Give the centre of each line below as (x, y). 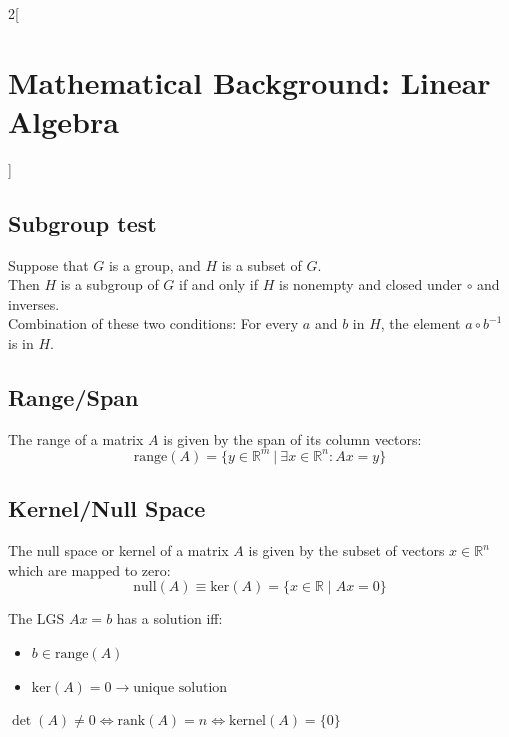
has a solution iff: (169, 618)
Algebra (63, 120)
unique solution (180, 687)
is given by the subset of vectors (346, 550)
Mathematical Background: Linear (249, 81)
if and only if (219, 284)
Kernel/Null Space (107, 508)
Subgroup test (82, 222)
